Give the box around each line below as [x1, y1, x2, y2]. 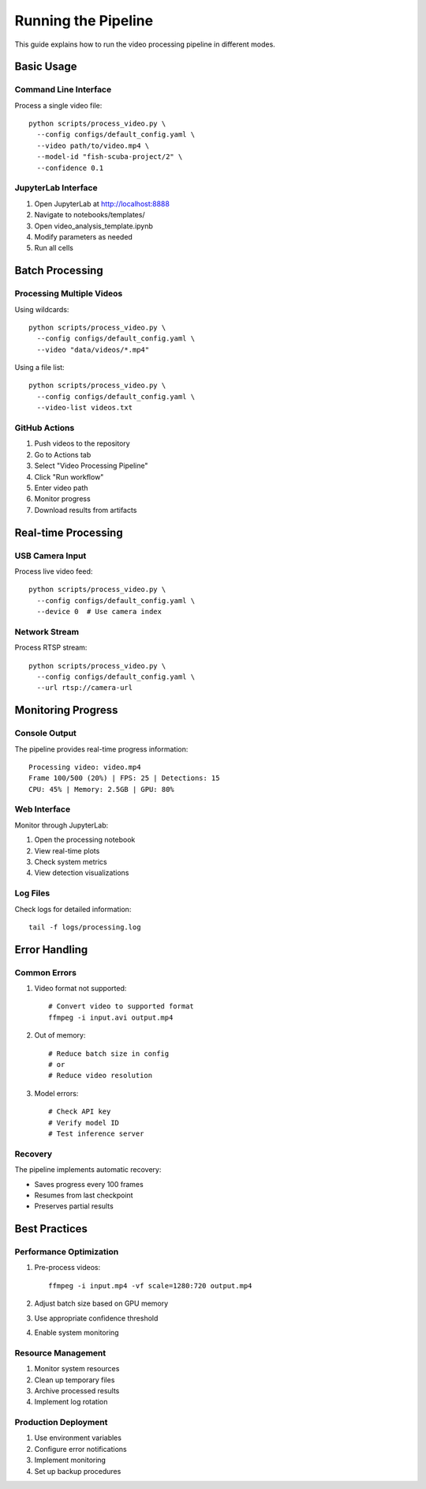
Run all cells [34, 243, 74, 253]
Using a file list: [14, 363, 65, 372]
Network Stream [14, 626, 79, 637]
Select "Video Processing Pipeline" [34, 461, 148, 470]
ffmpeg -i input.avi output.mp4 [48, 1012, 174, 1022]
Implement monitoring [34, 1455, 106, 1465]
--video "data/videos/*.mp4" [36, 345, 150, 354]
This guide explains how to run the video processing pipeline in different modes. [14, 40, 275, 49]
